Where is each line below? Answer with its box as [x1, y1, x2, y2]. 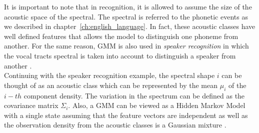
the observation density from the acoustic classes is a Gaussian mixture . [4, 119, 226, 130]
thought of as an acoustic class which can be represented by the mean [4, 79, 218, 90]
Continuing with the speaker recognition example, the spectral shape [4, 70, 215, 80]
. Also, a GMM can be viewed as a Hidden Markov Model [68, 100, 245, 110]
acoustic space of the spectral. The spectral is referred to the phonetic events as [4, 11, 248, 21]
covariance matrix [4, 100, 58, 110]
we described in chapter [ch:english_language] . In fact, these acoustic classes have [4, 21, 255, 31]
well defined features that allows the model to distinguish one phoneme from [4, 30, 238, 41]
